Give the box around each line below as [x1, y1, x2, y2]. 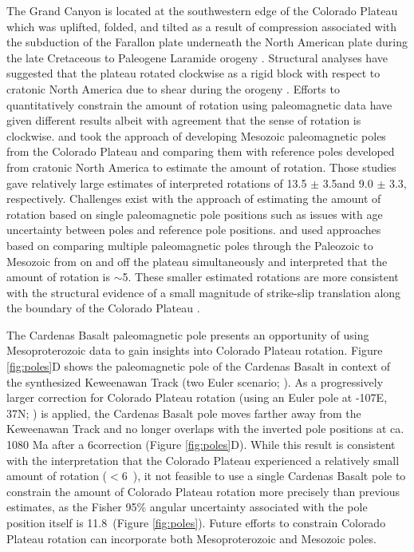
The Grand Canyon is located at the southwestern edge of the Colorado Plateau [6, 2, 398, 18]
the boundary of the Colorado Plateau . [6, 300, 200, 316]
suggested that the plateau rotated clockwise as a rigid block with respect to [6, 65, 380, 81]
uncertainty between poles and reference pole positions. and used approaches [6, 221, 381, 238]
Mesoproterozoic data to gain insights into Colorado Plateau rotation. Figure [6, 342, 383, 359]
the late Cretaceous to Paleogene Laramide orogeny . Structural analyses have [6, 49, 388, 66]
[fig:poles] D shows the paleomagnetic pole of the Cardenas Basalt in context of [6, 358, 391, 375]
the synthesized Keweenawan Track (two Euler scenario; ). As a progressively [6, 373, 384, 390]
